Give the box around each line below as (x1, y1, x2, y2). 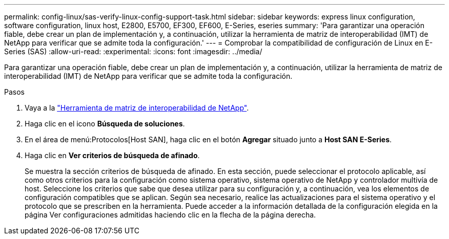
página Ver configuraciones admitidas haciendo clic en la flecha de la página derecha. (25, 210, 316, 219)
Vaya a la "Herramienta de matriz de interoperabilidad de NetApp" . (25, 103, 249, 112)
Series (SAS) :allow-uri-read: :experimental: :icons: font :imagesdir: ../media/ (4, 47, 262, 56)
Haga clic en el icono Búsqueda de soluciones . (25, 119, 185, 128)
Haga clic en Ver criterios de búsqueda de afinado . (25, 151, 200, 160)
